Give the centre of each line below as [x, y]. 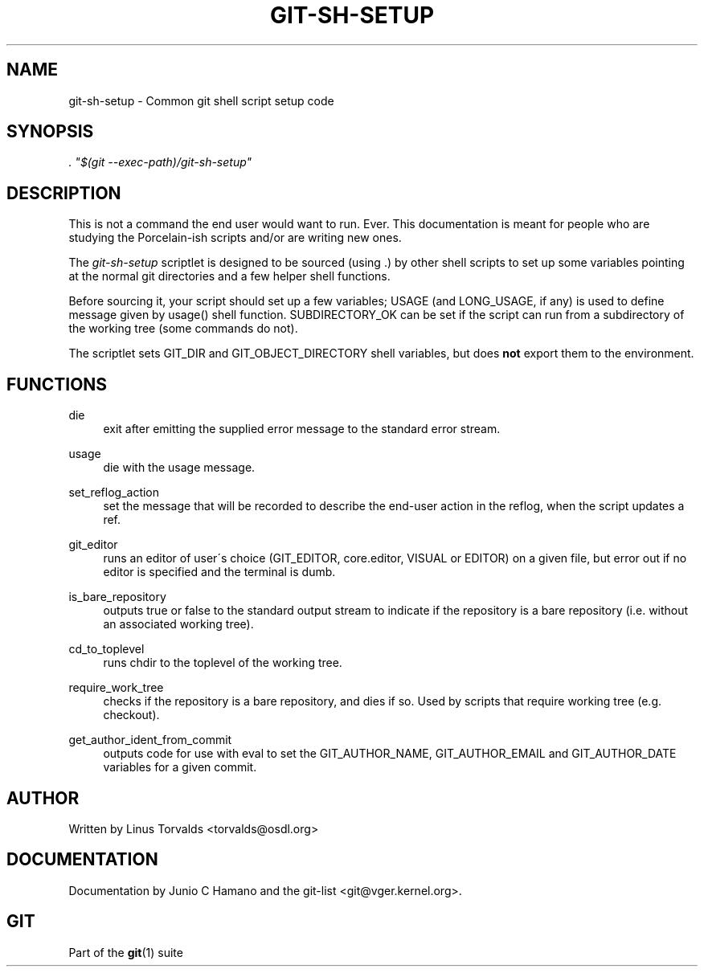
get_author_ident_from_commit [150, 740]
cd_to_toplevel [106, 649]
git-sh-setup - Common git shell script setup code [201, 100]
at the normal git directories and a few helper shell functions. [229, 276]
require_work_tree [116, 688]
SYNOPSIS [50, 132]
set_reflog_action [114, 493]
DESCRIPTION [64, 193]
